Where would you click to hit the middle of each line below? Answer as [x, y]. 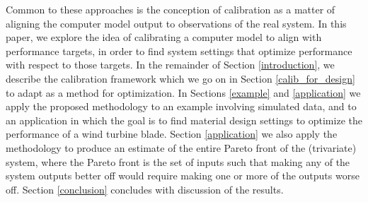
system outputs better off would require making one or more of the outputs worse [183, 176]
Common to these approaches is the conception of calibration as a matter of [171, 9]
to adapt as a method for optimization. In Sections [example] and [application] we [183, 92]
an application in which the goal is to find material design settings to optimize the [184, 120]
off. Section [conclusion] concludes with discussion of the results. [145, 189]
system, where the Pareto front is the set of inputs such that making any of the [178, 161]
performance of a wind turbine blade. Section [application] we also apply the [172, 134]
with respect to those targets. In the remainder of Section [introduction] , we [170, 65]
